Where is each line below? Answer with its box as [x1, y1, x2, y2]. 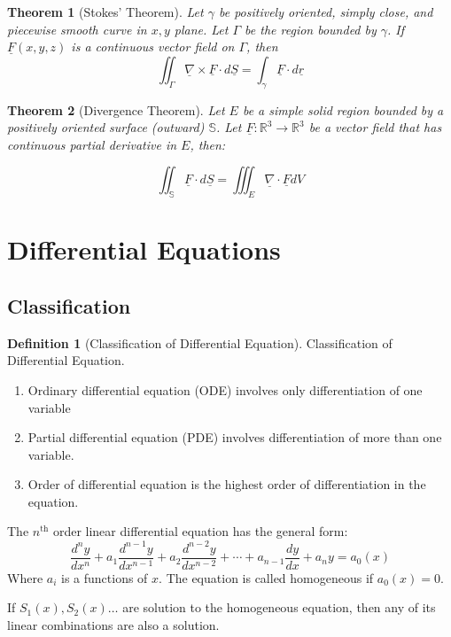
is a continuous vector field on [71, 37, 235, 56]
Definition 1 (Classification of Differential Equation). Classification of [7, 333, 393, 352]
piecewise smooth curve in [7, 19, 147, 38]
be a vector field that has [308, 118, 442, 136]
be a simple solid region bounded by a [242, 100, 444, 119]
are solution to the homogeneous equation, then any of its [122, 598, 436, 617]
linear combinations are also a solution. [7, 615, 220, 633]
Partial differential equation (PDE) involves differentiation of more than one [27, 428, 442, 447]
